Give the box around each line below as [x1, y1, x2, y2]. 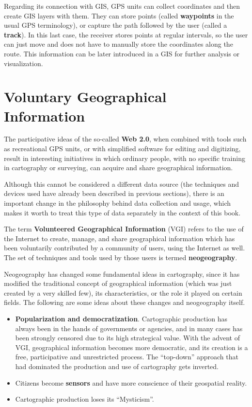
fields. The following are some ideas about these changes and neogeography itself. [4, 297, 245, 307]
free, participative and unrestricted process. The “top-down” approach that [15, 352, 238, 362]
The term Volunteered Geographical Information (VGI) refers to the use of [4, 224, 244, 234]
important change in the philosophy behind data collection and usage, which [4, 198, 231, 208]
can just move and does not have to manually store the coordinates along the [4, 39, 233, 49]
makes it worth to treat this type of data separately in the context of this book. [4, 207, 241, 217]
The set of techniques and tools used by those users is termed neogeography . [4, 252, 237, 262]
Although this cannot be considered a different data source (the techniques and [4, 178, 239, 189]
